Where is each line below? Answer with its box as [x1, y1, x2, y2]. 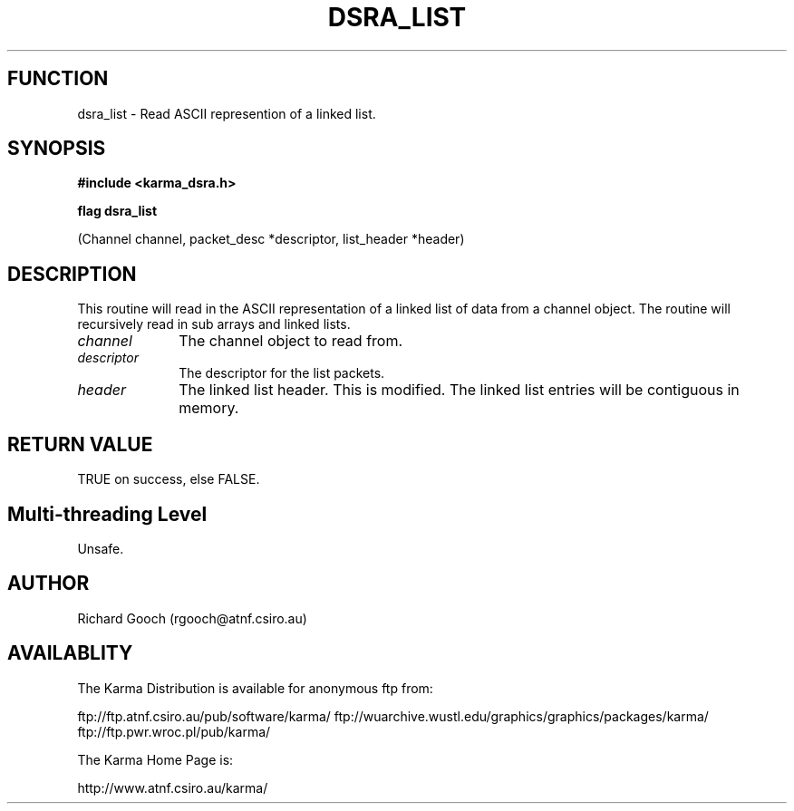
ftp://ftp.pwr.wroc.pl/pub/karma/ [77, 723, 271, 739]
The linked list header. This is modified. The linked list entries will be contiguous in [179, 381, 740, 400]
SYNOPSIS [7, 137, 106, 160]
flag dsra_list [77, 203, 158, 219]
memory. [179, 399, 239, 418]
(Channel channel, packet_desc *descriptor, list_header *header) [77, 231, 465, 247]
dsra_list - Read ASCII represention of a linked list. [77, 105, 376, 121]
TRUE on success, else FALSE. [77, 471, 260, 488]
